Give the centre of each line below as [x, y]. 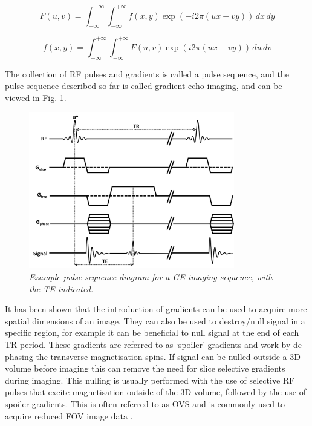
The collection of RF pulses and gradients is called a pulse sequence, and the [147, 74]
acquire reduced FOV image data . [69, 415]
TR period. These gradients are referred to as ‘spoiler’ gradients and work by [148, 344]
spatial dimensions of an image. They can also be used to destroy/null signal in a [155, 320]
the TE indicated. [61, 288]
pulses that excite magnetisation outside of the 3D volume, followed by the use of [155, 392]
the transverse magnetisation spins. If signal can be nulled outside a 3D [168, 356]
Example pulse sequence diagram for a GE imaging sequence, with [151, 277]
